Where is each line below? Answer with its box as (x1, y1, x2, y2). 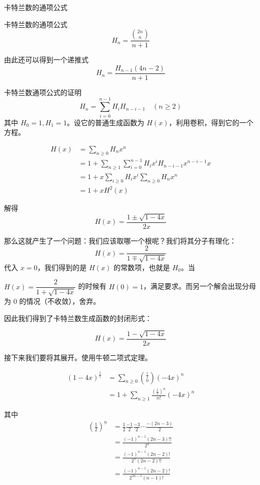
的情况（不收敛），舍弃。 (19, 295, 101, 306)
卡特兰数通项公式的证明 (4, 87, 81, 97)
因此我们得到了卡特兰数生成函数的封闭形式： (4, 312, 152, 323)
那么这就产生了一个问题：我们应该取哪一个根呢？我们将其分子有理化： (4, 235, 236, 246)
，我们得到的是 (37, 262, 87, 272)
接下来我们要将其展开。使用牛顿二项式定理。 (4, 352, 152, 362)
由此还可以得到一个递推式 (4, 54, 89, 65)
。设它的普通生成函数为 (66, 117, 144, 127)
